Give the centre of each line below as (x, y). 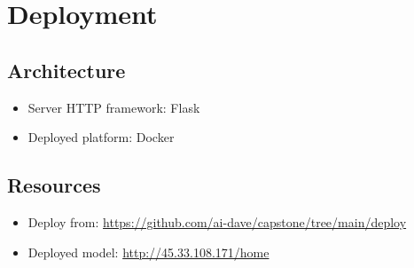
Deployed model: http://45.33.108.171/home (148, 252)
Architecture (66, 70)
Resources (54, 185)
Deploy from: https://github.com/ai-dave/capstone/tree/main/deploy (217, 221)
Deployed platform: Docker (101, 137)
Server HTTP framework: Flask (114, 107)
